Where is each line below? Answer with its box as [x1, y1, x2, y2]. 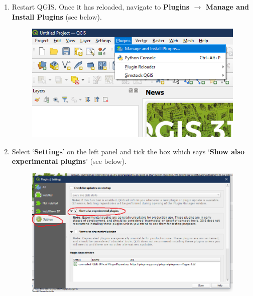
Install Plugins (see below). [12, 11, 102, 22]
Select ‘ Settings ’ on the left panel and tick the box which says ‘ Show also [12, 146, 244, 156]
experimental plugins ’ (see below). [12, 156, 126, 166]
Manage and [205, 2, 249, 12]
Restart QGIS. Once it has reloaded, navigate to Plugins [12, 2, 190, 12]
